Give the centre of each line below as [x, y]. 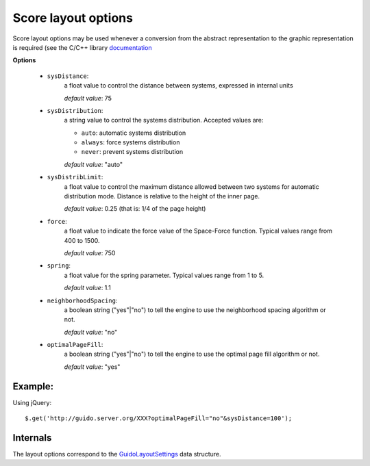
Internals [32, 438]
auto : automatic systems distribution [134, 133]
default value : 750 [90, 253]
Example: [33, 386]
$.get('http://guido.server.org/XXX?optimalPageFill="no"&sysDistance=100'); [159, 418]
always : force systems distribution [131, 142]
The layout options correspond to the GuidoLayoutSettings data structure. [117, 454]
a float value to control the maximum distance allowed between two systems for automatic [192, 186]
